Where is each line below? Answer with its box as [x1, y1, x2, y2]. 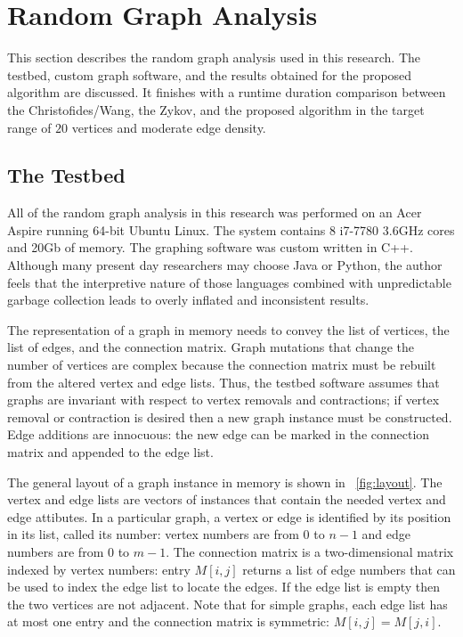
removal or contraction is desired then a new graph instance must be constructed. [7, 407, 452, 426]
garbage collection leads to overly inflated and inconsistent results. [7, 290, 370, 309]
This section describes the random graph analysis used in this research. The [7, 48, 421, 67]
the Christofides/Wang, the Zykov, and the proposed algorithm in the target [7, 100, 425, 118]
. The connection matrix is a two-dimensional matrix [166, 542, 454, 560]
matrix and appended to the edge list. [7, 443, 214, 461]
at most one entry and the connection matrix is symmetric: [7, 612, 329, 631]
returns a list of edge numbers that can [242, 559, 456, 578]
